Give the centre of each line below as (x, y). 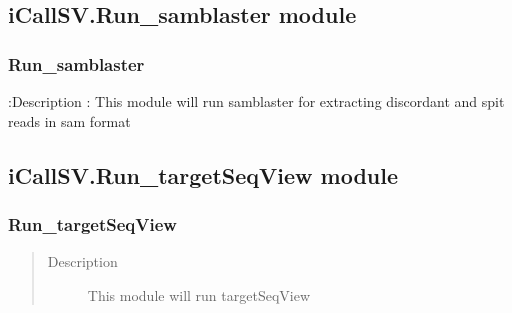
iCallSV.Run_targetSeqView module (203, 174)
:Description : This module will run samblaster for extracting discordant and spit (256, 101)
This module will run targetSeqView (199, 294)
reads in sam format (69, 120)
